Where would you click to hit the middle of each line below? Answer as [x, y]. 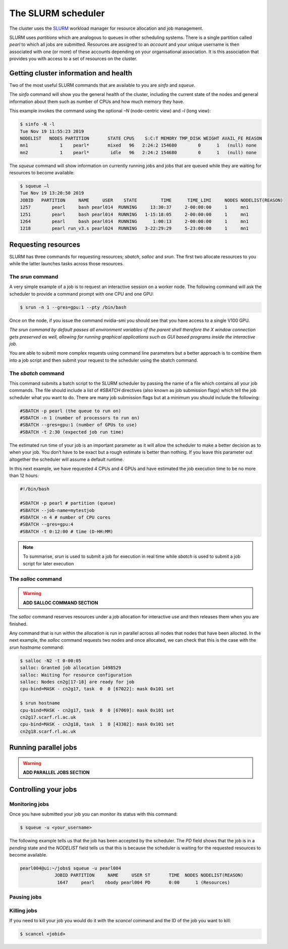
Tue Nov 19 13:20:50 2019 [52, 193]
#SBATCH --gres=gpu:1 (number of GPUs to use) [78, 425]
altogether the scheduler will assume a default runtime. [67, 459]
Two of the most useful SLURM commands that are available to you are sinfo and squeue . [102, 85]
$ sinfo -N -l [37, 124]
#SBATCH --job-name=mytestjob [57, 510]
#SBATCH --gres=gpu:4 [47, 525]
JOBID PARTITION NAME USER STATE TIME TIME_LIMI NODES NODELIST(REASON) [152, 200]
